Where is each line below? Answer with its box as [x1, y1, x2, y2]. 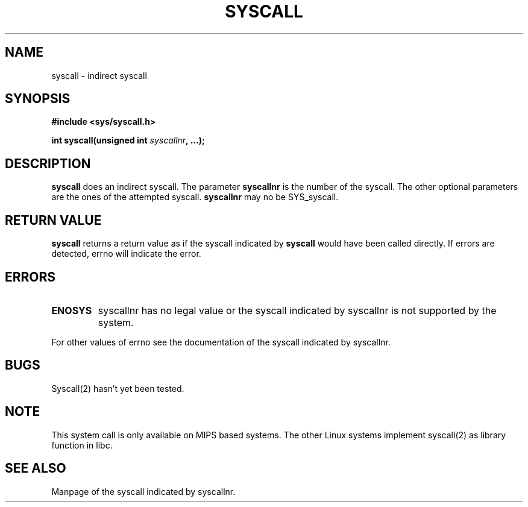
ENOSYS [51, 304, 92, 316]
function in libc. [51, 439, 113, 450]
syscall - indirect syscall [51, 70, 147, 81]
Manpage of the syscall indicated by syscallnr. [51, 486, 236, 497]
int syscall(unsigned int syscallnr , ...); [51, 135, 205, 146]
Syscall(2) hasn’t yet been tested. [51, 383, 184, 394]
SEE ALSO [5, 461, 66, 476]
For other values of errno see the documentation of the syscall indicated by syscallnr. [51, 336, 391, 347]
